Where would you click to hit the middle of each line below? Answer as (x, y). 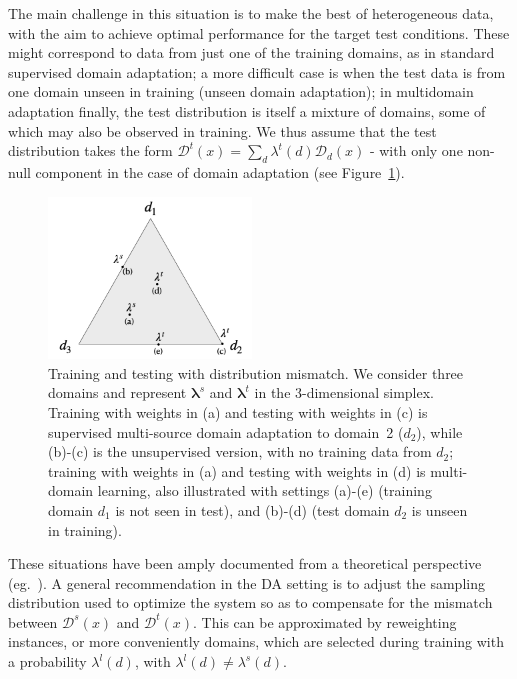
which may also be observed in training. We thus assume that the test (222, 130)
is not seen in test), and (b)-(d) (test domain (252, 509)
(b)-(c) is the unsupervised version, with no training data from (240, 451)
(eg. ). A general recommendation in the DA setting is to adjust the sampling (246, 582)
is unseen (439, 509)
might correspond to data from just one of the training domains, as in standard (251, 52)
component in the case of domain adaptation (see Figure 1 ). (220, 171)
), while (439, 431)
